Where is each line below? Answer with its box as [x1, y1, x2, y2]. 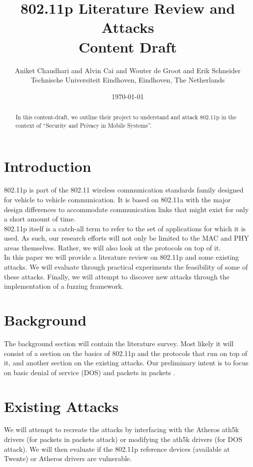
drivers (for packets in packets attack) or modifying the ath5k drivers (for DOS [4, 434, 242, 444]
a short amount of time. [4, 214, 76, 224]
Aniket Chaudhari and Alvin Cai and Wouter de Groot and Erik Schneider [15, 65, 241, 75]
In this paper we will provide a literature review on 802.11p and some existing [4, 252, 239, 262]
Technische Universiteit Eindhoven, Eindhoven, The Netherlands [30, 75, 225, 85]
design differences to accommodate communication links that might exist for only [4, 204, 249, 214]
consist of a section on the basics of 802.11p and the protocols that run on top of [4, 348, 248, 358]
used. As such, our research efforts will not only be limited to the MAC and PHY [4, 233, 249, 243]
